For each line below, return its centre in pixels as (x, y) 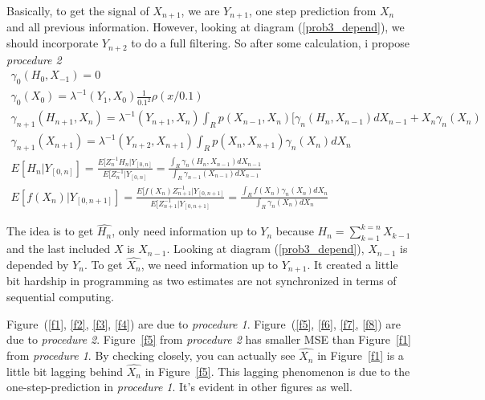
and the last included (59, 249)
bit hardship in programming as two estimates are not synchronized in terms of (202, 281)
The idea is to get (50, 231)
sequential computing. (60, 297)
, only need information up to (184, 231)
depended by (38, 264)
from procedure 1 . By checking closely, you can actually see (151, 355)
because (295, 231)
